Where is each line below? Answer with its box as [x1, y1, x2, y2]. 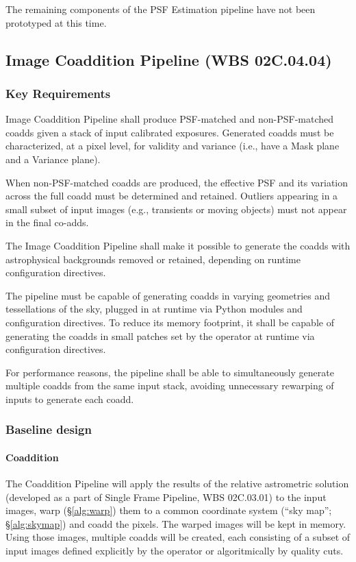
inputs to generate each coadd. [5, 391, 134, 406]
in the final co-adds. [5, 215, 89, 230]
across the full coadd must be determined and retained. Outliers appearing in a [5, 188, 338, 203]
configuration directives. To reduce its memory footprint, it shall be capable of [5, 315, 334, 329]
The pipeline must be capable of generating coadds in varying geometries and [5, 288, 331, 302]
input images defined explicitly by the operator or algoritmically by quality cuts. [5, 543, 344, 558]
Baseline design [5, 421, 92, 438]
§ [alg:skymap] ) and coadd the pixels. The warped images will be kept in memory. [5, 516, 346, 530]
